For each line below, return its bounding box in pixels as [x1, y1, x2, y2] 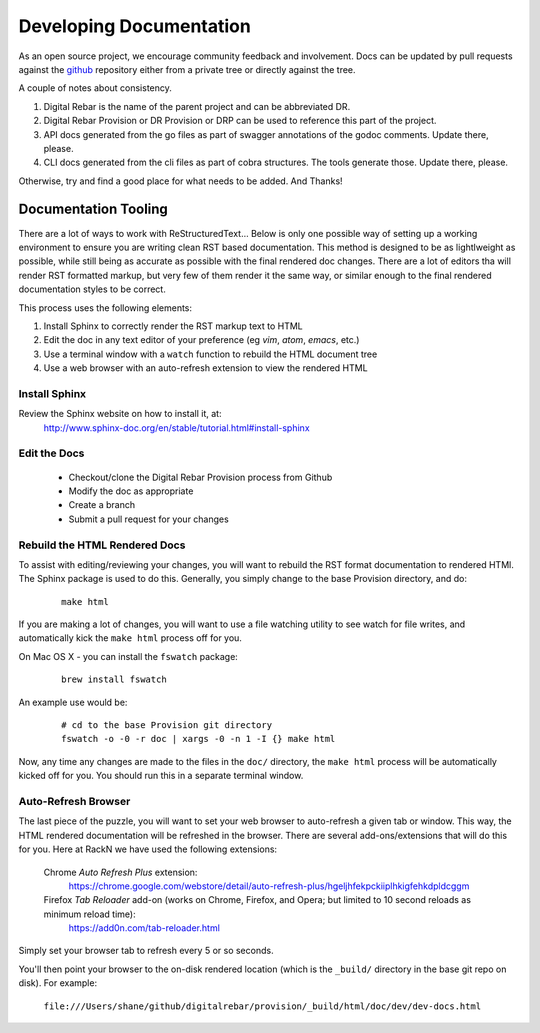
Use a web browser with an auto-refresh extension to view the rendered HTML [43, 362, 369, 374]
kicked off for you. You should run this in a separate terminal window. [18, 770, 304, 782]
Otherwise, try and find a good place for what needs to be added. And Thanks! [18, 175, 344, 187]
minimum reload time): [43, 908, 136, 920]
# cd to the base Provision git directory [61, 720, 273, 731]
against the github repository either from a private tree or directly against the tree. [18, 63, 356, 75]
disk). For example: [18, 977, 98, 989]
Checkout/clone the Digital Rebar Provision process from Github [68, 471, 333, 483]
